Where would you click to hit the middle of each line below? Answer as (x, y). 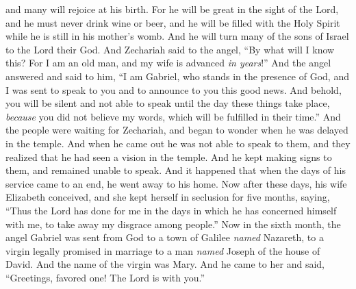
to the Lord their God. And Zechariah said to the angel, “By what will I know (170, 49)
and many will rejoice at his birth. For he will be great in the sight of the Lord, (172, 9)
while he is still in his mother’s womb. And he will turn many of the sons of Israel (177, 36)
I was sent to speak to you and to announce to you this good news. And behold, (174, 89)
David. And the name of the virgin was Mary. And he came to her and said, (165, 264)
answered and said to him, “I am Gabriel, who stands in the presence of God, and (177, 76)
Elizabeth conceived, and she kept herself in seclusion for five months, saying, (168, 197)
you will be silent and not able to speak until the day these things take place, (168, 103)
